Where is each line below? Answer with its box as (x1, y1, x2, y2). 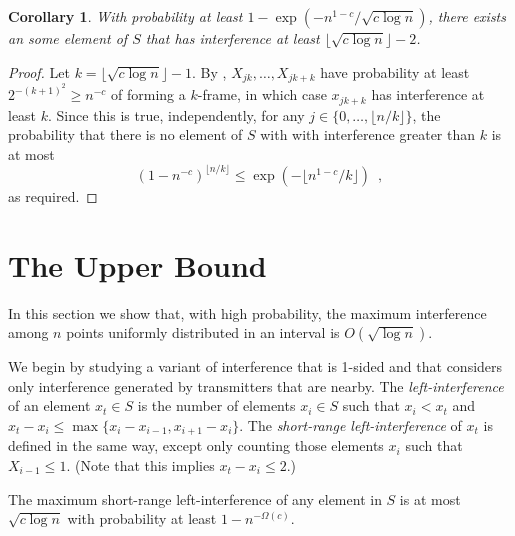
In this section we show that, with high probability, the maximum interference (8, 302, 487, 323)
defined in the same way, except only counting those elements (8, 435, 384, 456)
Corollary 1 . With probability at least (8, 6, 243, 26)
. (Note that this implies (66, 454, 215, 475)
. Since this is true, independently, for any (48, 104, 305, 125)
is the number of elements (137, 395, 296, 416)
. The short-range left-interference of (239, 414, 462, 435)
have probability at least (320, 61, 470, 82)
